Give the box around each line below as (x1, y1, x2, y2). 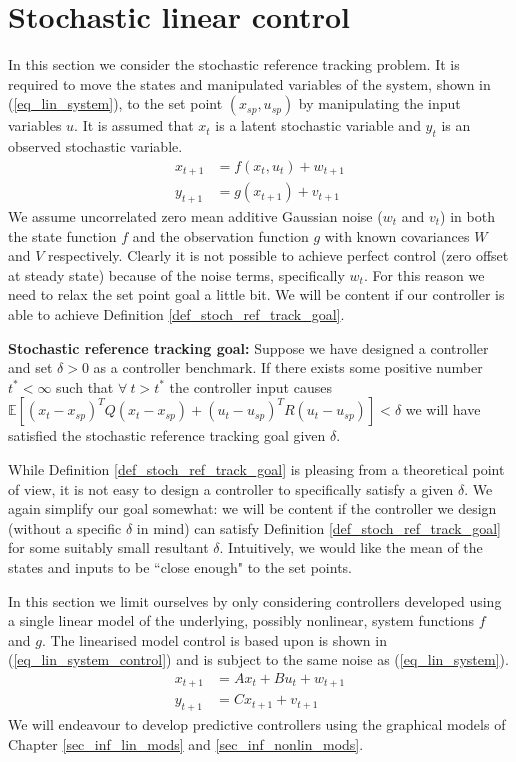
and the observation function (132, 225, 309, 246)
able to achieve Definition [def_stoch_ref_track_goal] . (8, 303, 345, 324)
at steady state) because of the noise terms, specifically (8, 264, 345, 285)
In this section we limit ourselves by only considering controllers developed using (8, 590, 502, 611)
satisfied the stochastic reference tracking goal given (8, 425, 326, 446)
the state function (8, 225, 117, 246)
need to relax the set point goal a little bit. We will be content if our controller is (8, 284, 505, 305)
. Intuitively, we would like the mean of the (219, 537, 483, 558)
